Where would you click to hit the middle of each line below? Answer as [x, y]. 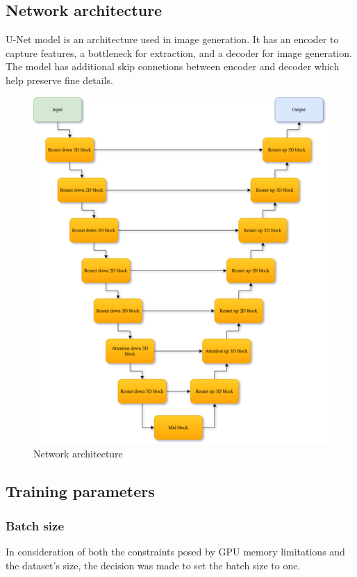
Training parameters [80, 491]
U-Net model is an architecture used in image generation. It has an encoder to [172, 39]
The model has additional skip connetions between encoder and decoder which [173, 66]
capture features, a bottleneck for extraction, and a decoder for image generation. [179, 52]
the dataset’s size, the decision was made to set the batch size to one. [153, 565]
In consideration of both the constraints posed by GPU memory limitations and [175, 552]
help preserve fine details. [60, 80]
